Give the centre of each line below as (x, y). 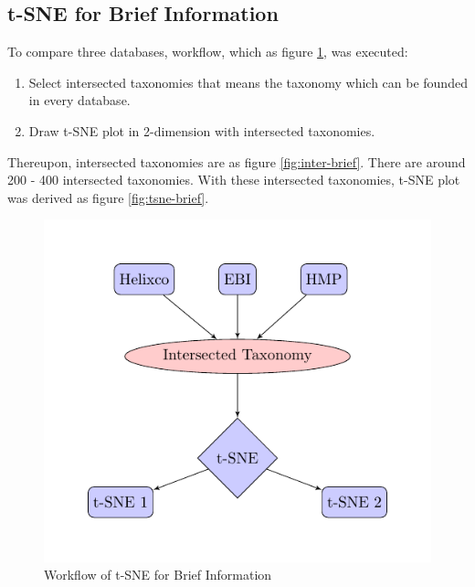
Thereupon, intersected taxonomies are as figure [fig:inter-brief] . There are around (237, 161)
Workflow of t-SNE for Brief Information (158, 575)
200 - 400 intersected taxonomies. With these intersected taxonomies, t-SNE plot (234, 180)
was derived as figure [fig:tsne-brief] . (108, 197)
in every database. (79, 100)
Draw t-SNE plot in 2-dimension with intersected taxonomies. (202, 130)
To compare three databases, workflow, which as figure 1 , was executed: (208, 52)
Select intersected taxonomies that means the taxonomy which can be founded (248, 82)
